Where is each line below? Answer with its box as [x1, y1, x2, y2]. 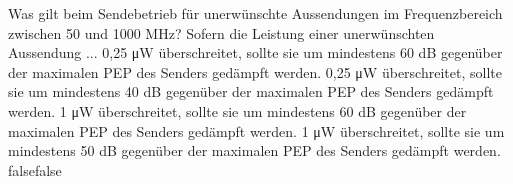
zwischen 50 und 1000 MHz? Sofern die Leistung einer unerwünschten [8, 22, 435, 43]
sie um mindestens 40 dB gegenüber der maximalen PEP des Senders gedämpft [8, 81, 494, 102]
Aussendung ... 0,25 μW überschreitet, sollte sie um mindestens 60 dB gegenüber [8, 42, 503, 63]
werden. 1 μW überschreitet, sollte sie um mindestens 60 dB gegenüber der [8, 100, 467, 121]
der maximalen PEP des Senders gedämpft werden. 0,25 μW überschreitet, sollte [8, 61, 502, 82]
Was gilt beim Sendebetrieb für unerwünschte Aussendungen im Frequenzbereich [8, 3, 503, 23]
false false [8, 159, 62, 180]
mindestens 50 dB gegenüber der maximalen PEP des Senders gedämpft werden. [8, 140, 501, 161]
